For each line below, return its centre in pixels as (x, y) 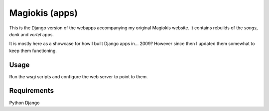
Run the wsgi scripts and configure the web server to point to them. (78, 76)
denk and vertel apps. (32, 34)
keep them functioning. (33, 51)
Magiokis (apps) (44, 13)
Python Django (24, 103)
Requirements (32, 91)
